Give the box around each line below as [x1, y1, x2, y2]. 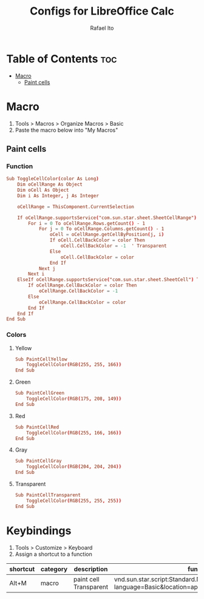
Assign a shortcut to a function [15, 550, 92, 558]
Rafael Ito [90, 24, 114, 32]
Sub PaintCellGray [15, 458, 62, 464]
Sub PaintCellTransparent [15, 492, 81, 498]
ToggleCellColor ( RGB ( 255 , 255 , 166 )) [26, 362, 122, 368]
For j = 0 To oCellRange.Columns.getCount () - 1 [38, 226, 165, 232]
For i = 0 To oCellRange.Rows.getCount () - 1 [28, 220, 146, 226]
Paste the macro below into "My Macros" [15, 126, 118, 134]
